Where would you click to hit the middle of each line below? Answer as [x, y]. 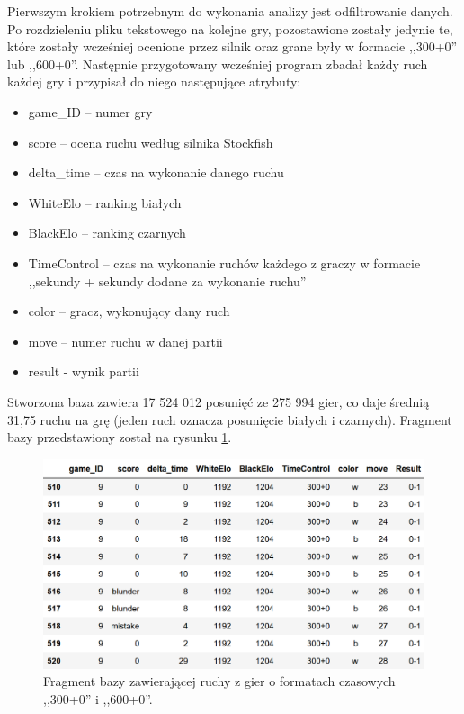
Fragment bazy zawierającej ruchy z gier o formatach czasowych [219, 681]
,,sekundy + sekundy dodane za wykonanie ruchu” [167, 280]
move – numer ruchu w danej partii [125, 341]
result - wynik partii [84, 371]
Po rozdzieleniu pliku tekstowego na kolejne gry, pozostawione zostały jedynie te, [230, 28]
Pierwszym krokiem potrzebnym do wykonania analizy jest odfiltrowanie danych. [230, 11]
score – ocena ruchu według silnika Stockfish [151, 142]
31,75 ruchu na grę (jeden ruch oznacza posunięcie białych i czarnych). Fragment [230, 419]
